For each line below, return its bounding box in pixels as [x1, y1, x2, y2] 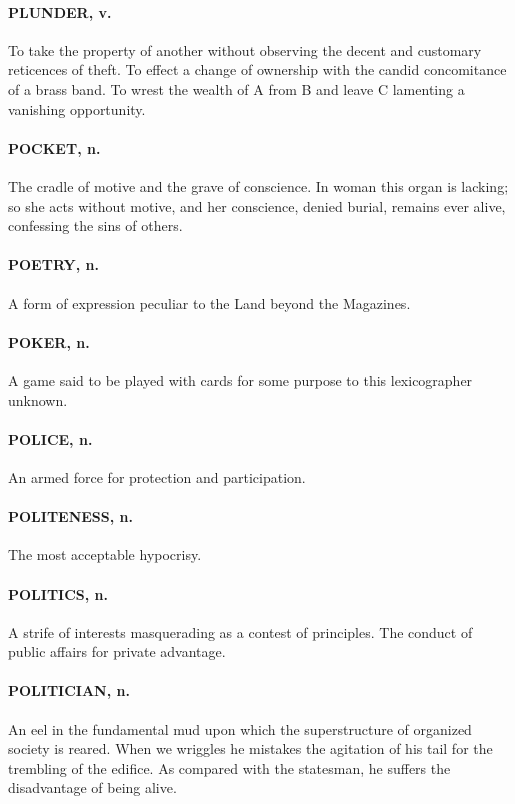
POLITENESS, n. [8, 506, 133, 527]
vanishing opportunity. [8, 98, 146, 119]
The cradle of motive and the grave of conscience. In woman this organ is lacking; [8, 175, 509, 196]
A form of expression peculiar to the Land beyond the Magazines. [8, 292, 411, 313]
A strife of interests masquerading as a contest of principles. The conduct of [8, 621, 473, 642]
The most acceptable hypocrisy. [8, 544, 202, 565]
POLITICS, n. [8, 583, 109, 604]
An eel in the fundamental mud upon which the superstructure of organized [8, 718, 472, 739]
